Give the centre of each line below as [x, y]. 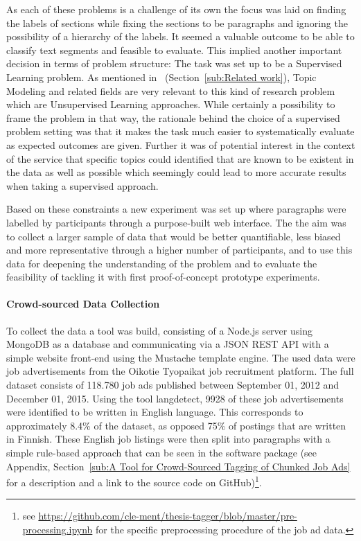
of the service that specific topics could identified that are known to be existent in [180, 158]
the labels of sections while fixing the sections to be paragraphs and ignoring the [177, 23]
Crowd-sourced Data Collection [83, 304]
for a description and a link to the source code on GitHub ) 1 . [134, 481]
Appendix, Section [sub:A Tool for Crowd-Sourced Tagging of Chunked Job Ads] [178, 466]
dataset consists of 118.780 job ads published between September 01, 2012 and [173, 385]
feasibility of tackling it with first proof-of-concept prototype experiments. [163, 277]
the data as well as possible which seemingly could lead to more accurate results [176, 172]
